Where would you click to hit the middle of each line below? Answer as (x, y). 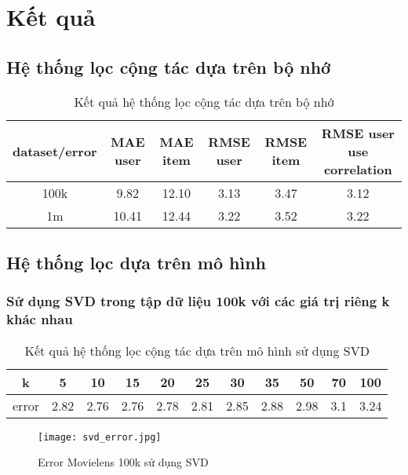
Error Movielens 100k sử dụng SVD (123, 462)
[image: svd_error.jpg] (100, 437)
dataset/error (55, 151)
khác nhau (40, 319)
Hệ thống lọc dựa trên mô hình (137, 262)
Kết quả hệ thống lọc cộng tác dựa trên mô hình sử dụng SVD (197, 350)
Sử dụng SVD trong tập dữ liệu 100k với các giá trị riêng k (198, 301)
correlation (358, 169)
